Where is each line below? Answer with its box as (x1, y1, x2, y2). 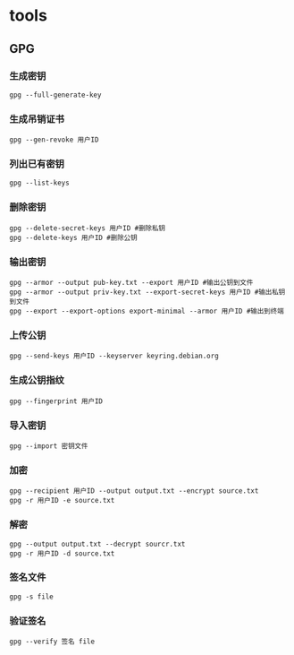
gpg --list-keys (9, 178, 70, 188)
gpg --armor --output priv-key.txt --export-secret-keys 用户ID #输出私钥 (9, 288, 286, 297)
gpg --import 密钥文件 (9, 441, 88, 451)
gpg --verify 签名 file (9, 637, 96, 646)
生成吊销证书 (9, 113, 65, 125)
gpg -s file (9, 592, 54, 601)
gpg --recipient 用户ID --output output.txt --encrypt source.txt (9, 487, 259, 496)
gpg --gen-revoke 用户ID (9, 135, 99, 144)
